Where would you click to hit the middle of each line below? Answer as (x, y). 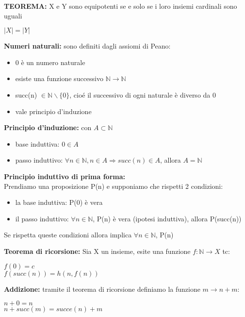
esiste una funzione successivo (59, 78)
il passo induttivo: (42, 218)
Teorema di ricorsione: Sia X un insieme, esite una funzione (97, 251)
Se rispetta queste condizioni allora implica (68, 235)
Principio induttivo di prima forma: (65, 176)
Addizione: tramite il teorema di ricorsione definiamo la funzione (102, 289)
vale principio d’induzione (53, 111)
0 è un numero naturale (50, 62)
